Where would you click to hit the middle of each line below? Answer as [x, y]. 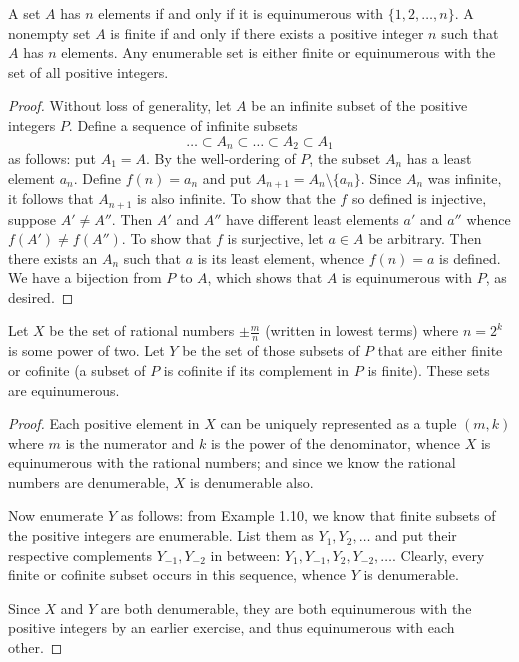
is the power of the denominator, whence [335, 442]
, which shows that [265, 277]
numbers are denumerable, [89, 481]
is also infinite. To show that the [236, 198]
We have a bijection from [85, 277]
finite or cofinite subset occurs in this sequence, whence [177, 574]
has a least [439, 158]
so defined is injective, [419, 198]
